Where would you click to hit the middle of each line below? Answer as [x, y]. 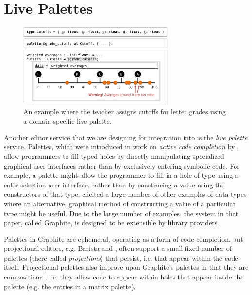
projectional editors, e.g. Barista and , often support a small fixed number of [118, 248]
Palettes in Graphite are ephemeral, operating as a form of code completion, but [124, 239]
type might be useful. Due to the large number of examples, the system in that [121, 213]
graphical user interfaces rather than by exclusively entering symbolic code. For [122, 165]
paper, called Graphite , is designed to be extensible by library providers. [112, 223]
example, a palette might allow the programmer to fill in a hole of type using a [121, 175]
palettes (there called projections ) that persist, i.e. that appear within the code [121, 257]
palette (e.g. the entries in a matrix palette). [70, 286]
